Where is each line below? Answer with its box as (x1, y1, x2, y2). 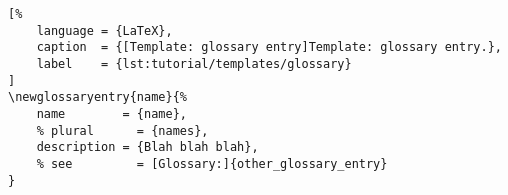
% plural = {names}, (36, 123, 209, 138)
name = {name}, (36, 106, 187, 121)
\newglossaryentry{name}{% (8, 90, 187, 105)
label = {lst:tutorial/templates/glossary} (36, 56, 352, 71)
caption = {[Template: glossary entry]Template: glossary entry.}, (36, 40, 502, 55)
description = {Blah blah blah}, (36, 140, 259, 155)
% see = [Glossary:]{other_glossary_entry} (36, 156, 388, 171)
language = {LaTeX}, (36, 23, 173, 38)
